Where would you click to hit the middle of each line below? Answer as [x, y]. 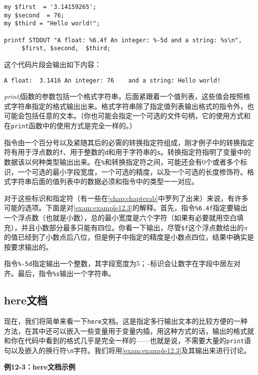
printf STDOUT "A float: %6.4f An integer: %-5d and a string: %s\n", [123, 40]
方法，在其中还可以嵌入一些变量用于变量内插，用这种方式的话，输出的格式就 [129, 330]
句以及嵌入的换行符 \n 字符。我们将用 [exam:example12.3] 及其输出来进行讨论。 [128, 350]
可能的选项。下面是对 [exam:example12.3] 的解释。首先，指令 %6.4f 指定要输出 [126, 208]
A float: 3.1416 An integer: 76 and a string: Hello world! [112, 80]
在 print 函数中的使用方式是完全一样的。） [70, 125]
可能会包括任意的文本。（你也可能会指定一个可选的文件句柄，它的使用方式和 [127, 116]
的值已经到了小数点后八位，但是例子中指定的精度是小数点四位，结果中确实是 [129, 237]
